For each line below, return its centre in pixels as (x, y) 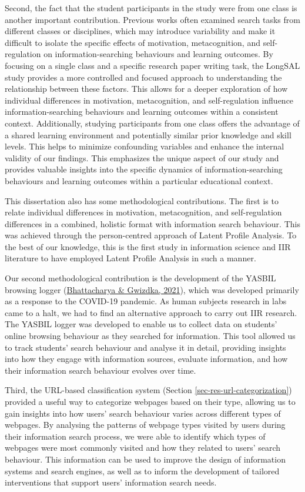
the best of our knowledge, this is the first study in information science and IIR (148, 246)
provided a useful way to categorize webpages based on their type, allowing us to (150, 401)
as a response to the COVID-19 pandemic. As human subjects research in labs (146, 301)
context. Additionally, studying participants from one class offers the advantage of (152, 123)
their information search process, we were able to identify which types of (135, 436)
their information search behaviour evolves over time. (100, 370)
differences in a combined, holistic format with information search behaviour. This (152, 223)
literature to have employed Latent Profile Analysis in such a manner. (130, 258)
